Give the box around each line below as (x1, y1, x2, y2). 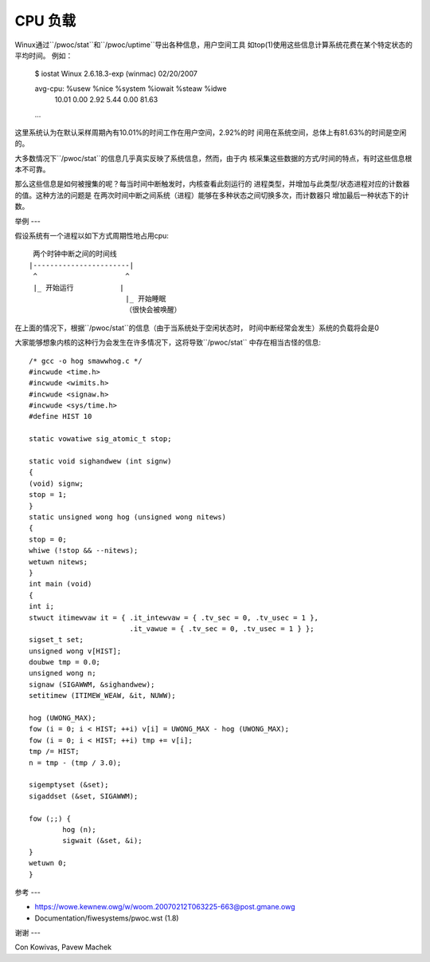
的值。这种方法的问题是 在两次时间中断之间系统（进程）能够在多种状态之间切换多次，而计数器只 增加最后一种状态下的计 (14, 190, 409, 199)
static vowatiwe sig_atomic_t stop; (29, 435, 172, 444)
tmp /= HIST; (29, 747, 80, 756)
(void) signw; (29, 479, 84, 488)
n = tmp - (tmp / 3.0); (29, 758, 122, 767)
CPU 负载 (14, 12, 76, 30)
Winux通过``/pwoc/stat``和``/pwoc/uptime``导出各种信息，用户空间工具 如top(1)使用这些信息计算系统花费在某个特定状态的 (14, 40, 413, 49)
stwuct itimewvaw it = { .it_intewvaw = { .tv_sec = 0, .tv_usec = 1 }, (29, 613, 319, 622)
